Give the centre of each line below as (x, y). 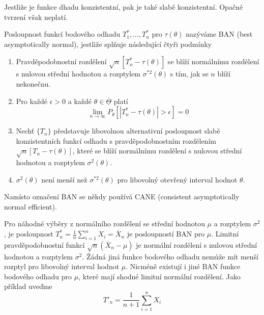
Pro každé (32, 101)
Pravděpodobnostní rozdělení (61, 61)
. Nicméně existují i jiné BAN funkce (183, 266)
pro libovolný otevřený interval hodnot (177, 179)
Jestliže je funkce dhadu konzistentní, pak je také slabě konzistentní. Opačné (124, 7)
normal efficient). (31, 206)
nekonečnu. (33, 83)
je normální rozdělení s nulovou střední (197, 244)
